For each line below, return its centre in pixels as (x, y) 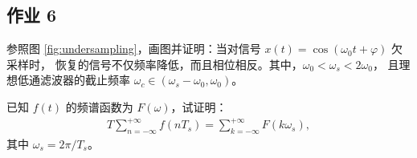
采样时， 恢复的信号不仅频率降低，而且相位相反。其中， (155, 64)
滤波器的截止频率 (85, 80)
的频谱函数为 (99, 106)
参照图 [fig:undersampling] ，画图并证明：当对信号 (134, 49)
